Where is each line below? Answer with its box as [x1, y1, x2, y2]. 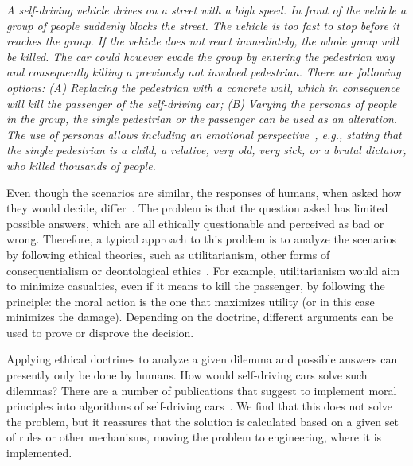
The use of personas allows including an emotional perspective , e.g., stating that [6, 126, 402, 142]
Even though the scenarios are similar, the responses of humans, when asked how [6, 184, 402, 200]
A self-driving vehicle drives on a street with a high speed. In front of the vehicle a [6, 2, 407, 17]
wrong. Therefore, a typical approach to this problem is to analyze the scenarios [6, 231, 397, 247]
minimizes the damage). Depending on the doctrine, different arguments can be [6, 309, 394, 325]
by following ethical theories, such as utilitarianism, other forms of [6, 246, 330, 262]
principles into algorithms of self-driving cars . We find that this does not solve [6, 398, 392, 414]
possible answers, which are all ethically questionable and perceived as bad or [6, 215, 384, 231]
